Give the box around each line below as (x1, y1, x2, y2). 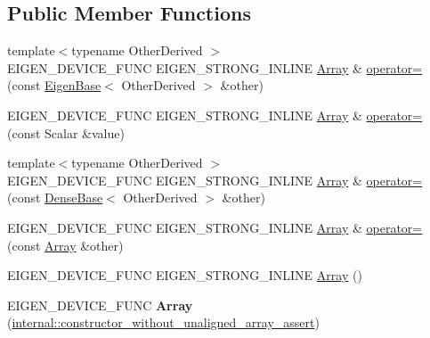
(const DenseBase (7, 188, 103, 207)
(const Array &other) (7, 235, 124, 254)
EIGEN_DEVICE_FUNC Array (7, 295, 193, 314)
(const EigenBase (7, 76, 101, 95)
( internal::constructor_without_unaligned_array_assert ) (7, 313, 320, 332)
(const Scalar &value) (7, 123, 125, 142)
